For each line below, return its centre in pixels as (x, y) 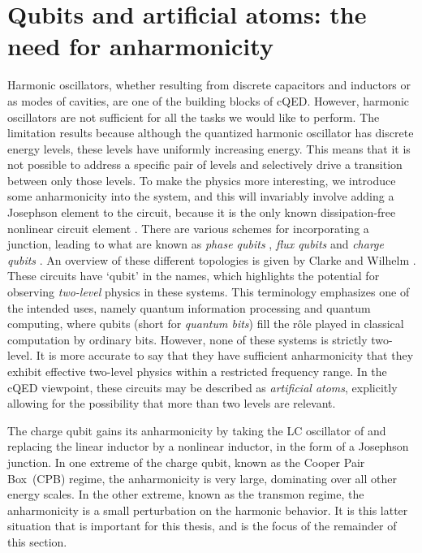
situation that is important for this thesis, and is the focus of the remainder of (202, 526)
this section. (37, 541)
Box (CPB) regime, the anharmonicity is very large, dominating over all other (202, 478)
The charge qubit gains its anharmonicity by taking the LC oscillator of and (197, 430)
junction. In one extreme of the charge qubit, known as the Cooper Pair (186, 462)
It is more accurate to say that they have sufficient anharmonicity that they (225, 355)
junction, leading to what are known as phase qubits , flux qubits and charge (196, 244)
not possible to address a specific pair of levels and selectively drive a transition (205, 164)
